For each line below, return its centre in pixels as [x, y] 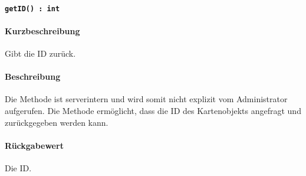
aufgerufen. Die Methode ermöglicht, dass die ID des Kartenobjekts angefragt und [153, 111]
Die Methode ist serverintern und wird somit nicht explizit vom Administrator [146, 99]
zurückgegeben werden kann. [57, 122]
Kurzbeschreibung [42, 30]
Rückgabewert [34, 145]
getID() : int [32, 9]
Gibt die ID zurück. [40, 53]
